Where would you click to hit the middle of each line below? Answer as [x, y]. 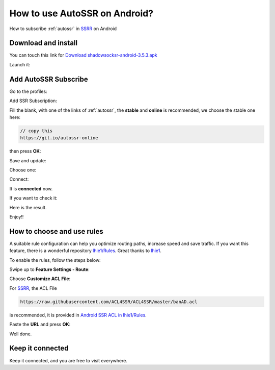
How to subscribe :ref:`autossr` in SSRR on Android [63, 29]
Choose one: [23, 170]
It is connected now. [31, 188]
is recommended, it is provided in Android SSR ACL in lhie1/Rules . [78, 315]
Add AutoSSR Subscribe [49, 79]
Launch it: [20, 64]
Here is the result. [28, 207]
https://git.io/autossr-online [59, 138]
